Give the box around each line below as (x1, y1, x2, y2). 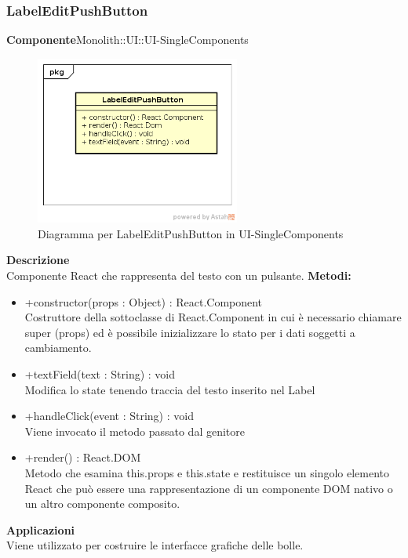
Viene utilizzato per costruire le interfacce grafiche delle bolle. (6, 537, 304, 553)
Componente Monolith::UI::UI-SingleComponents (6, 31, 249, 48)
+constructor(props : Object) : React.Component (24, 293, 263, 310)
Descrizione (6, 252, 70, 268)
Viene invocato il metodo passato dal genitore (24, 422, 245, 439)
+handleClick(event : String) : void (24, 408, 194, 424)
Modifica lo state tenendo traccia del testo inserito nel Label (24, 381, 315, 397)
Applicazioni (6, 521, 75, 538)
